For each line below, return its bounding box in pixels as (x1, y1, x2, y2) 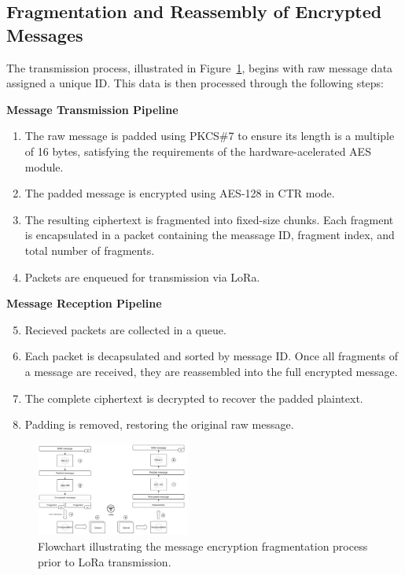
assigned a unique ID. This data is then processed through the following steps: (6, 75, 385, 91)
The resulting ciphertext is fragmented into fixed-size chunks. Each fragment (24, 211, 394, 227)
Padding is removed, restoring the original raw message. (24, 416, 294, 433)
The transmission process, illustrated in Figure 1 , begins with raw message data (6, 59, 393, 76)
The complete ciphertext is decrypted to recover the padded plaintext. (24, 389, 363, 406)
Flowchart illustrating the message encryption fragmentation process (38, 537, 368, 554)
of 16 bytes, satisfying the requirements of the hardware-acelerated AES (24, 142, 371, 159)
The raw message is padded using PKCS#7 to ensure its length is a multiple (24, 127, 395, 144)
